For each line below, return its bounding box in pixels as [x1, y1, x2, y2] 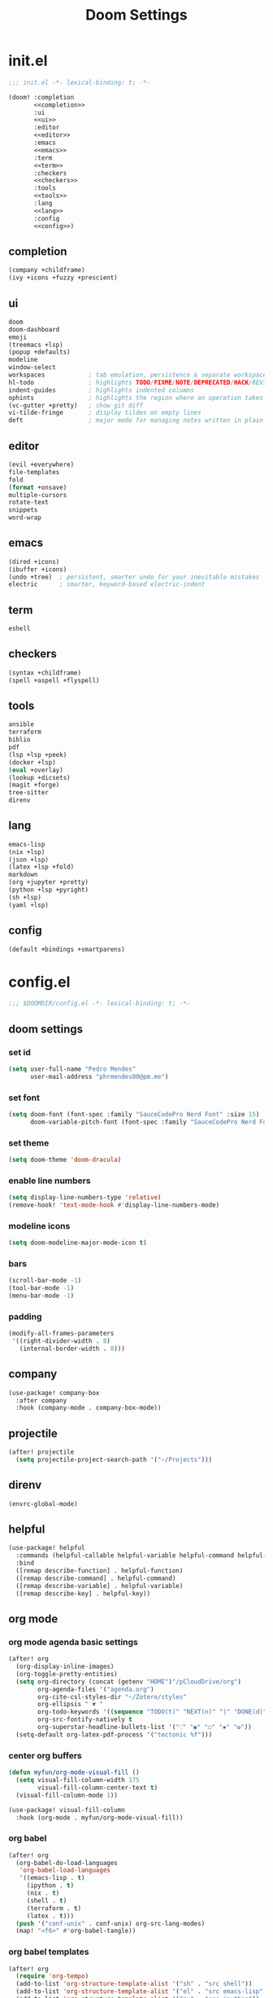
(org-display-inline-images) [15, 1662, 115, 1671]
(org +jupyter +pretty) [8, 878, 89, 887]
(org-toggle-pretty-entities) [15, 1670, 118, 1678]
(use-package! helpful [8, 1544, 85, 1552]
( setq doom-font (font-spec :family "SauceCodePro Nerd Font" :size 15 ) [8, 1110, 260, 1118]
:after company [15, 1396, 67, 1405]
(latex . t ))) [26, 1912, 75, 1920]
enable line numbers [8, 1175, 91, 1186]
